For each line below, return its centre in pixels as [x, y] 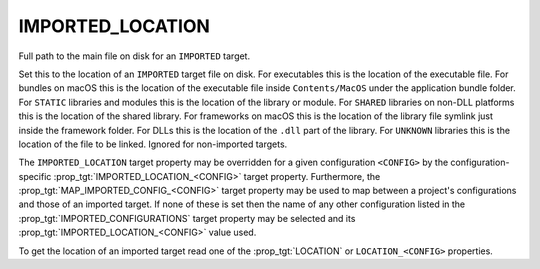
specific [35, 176]
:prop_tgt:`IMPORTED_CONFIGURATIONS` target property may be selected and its [187, 218]
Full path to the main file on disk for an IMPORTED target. [134, 56]
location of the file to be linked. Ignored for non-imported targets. [153, 144]
